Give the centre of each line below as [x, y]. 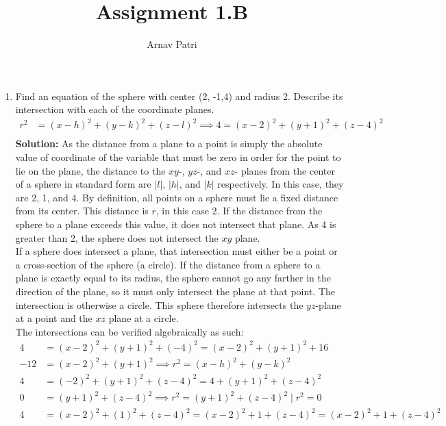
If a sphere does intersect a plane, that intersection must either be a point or [176, 251]
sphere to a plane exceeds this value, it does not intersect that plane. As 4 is [176, 224]
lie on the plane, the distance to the [90, 170]
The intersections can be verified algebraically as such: [129, 331]
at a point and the [54, 318]
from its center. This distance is [82, 211]
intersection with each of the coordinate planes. [115, 109]
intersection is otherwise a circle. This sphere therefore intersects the [159, 304]
